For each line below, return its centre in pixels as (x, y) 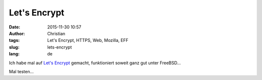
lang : (14, 54)
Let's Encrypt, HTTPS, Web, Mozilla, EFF (88, 40)
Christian (56, 33)
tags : (14, 40)
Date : (15, 27)
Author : (17, 33)
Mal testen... (21, 71)
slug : (14, 47)
